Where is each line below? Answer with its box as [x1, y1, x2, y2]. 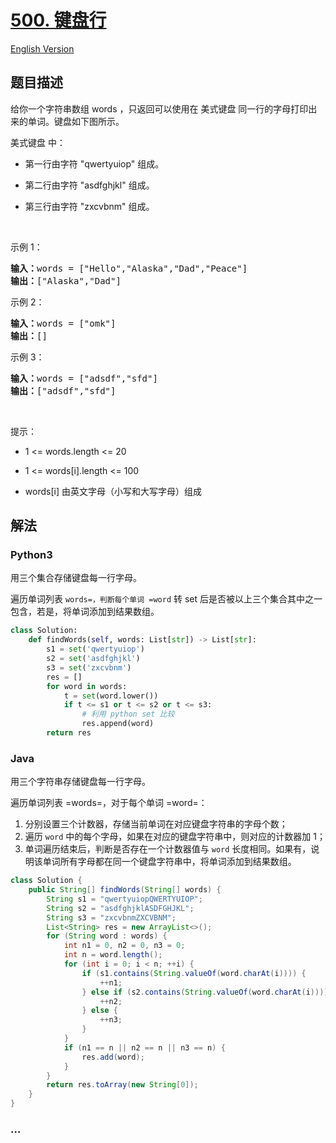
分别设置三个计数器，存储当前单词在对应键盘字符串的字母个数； [24, 818, 288, 830]
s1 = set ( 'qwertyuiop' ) [46, 644, 145, 655]
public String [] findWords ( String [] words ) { [28, 885, 222, 895]
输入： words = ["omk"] [10, 317, 117, 329]
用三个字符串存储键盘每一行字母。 [10, 776, 151, 788]
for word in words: [46, 681, 128, 691]
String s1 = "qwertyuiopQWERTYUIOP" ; [46, 894, 203, 904]
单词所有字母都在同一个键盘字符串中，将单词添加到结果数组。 [42, 856, 297, 868]
